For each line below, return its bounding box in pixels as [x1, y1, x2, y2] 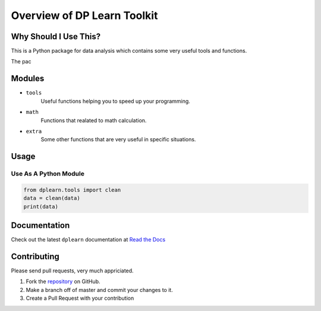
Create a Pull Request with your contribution [26, 294, 134, 302]
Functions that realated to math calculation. [40, 116, 147, 124]
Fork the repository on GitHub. [26, 278, 100, 285]
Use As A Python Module [11, 170, 84, 178]
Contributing [11, 251, 59, 261]
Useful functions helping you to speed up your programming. [40, 97, 190, 104]
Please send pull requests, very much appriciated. [11, 267, 134, 274]
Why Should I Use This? [11, 31, 101, 42]
